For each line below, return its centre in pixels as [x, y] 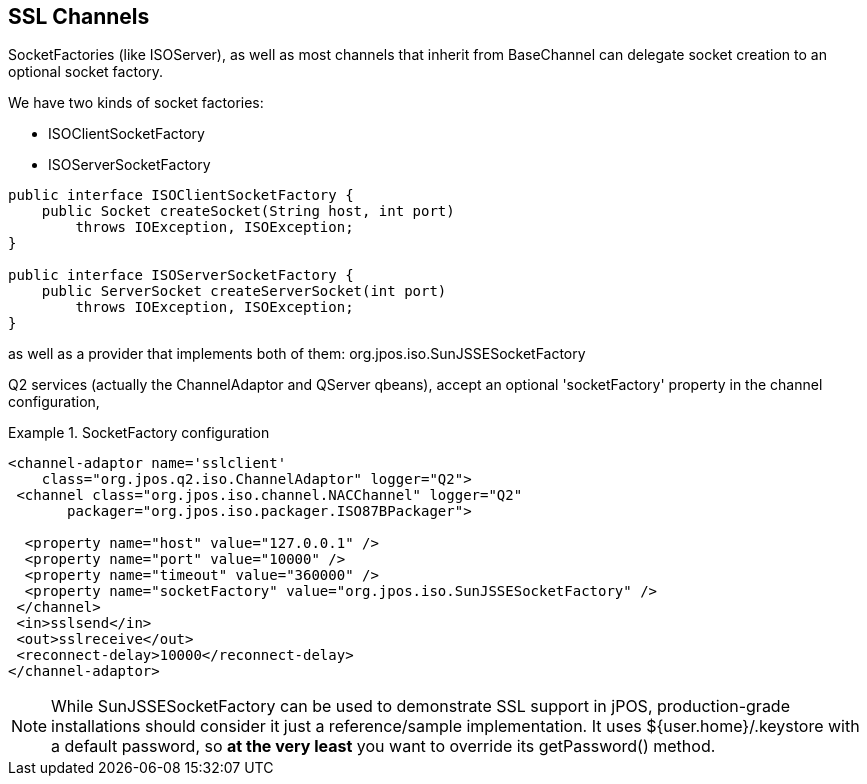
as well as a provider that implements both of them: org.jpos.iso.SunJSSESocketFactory [297, 354]
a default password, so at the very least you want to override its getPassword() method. [383, 746]
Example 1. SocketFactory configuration [139, 433]
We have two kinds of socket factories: [136, 103]
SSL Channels [79, 16]
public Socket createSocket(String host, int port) [248, 211]
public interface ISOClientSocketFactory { [181, 195]
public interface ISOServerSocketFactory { [181, 275]
